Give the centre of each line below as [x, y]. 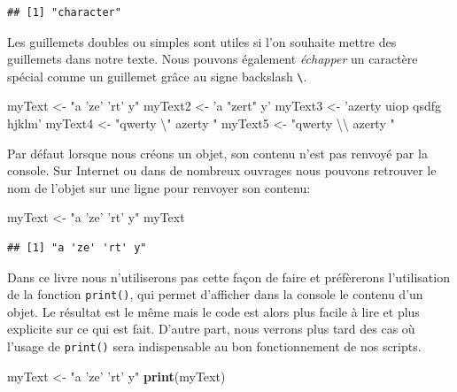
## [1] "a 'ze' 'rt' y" [77, 248]
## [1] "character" [64, 12]
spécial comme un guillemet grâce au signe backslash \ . [157, 76]
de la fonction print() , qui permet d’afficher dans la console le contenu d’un [215, 294]
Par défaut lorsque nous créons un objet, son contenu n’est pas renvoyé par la [217, 153]
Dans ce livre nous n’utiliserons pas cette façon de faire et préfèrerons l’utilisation [228, 277]
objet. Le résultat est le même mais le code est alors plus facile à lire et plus [213, 311]
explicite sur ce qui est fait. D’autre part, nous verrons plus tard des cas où [211, 329]
